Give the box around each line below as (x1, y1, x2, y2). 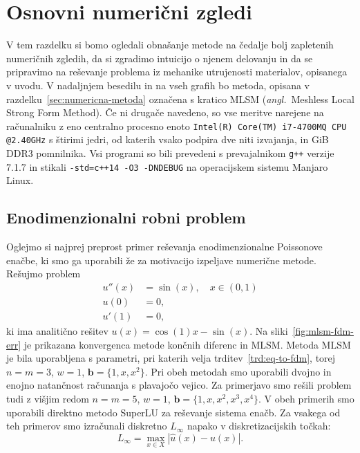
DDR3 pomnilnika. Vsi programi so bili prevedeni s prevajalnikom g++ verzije (6, 146, 334, 160)
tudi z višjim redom (6, 391, 89, 405)
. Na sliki (249, 323, 288, 338)
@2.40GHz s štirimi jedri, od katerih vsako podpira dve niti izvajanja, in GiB (6, 132, 329, 147)
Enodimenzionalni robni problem (6, 207, 246, 228)
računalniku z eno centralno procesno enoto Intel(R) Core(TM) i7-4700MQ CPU (6, 118, 347, 133)
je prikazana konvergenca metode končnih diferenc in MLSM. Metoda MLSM (23, 337, 351, 351)
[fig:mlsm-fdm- (292, 323, 354, 338)
